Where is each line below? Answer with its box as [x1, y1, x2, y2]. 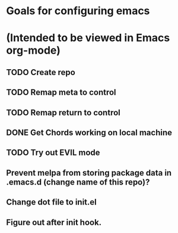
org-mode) [6, 44, 61, 57]
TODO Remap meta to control [6, 88, 117, 98]
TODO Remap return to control [6, 108, 120, 118]
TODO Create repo [6, 67, 75, 77]
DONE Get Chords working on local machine [6, 127, 172, 137]
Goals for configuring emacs [6, 4, 150, 18]
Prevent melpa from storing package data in [6, 167, 172, 178]
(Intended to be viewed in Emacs [6, 31, 170, 45]
